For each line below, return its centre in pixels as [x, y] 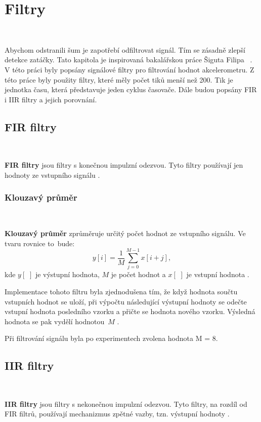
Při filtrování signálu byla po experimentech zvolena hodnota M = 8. [111, 338]
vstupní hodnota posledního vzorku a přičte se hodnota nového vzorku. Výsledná [130, 311]
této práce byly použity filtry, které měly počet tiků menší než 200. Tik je [119, 79]
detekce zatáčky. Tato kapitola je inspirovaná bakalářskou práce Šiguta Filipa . [128, 60]
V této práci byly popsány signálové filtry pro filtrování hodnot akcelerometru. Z [129, 69]
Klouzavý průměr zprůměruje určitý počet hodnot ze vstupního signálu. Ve [125, 233]
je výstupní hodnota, [67, 274]
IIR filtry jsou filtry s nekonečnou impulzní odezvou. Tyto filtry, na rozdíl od [126, 404]
